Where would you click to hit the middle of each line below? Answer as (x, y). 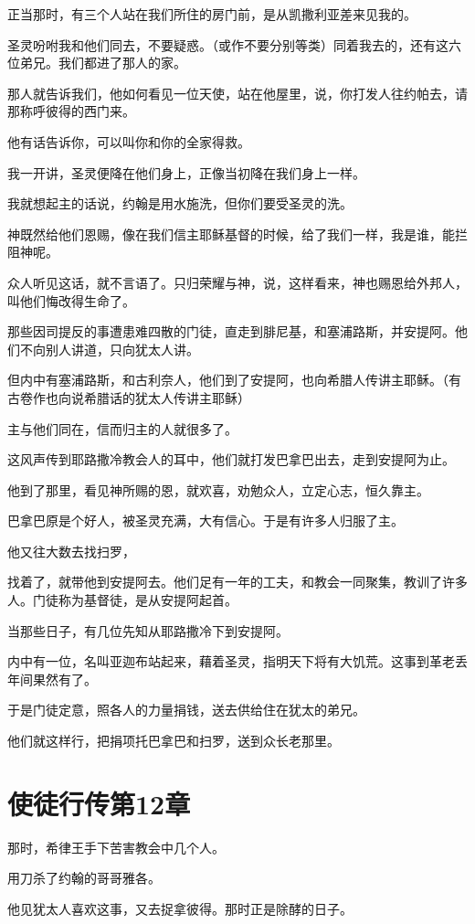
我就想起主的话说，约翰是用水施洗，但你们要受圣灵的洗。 (180, 203)
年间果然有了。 (52, 679)
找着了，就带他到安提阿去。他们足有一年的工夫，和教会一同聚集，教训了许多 (237, 582)
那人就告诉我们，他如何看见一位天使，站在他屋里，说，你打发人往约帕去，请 (237, 93)
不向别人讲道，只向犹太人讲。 (109, 349)
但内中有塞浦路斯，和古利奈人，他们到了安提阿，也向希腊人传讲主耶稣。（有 (234, 380)
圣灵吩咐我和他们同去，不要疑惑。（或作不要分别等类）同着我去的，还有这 (228, 44)
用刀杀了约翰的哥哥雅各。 (84, 878)
